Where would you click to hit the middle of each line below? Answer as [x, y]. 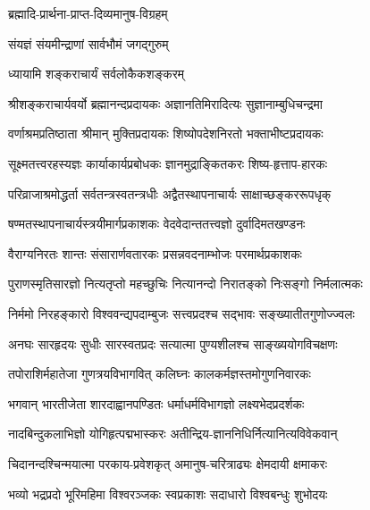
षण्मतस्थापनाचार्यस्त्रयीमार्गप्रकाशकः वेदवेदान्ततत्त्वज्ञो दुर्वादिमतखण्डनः [157, 224]
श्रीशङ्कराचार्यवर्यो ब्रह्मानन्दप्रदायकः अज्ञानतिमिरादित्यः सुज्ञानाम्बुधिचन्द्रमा [165, 103]
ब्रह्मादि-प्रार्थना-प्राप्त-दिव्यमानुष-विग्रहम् [88, 13]
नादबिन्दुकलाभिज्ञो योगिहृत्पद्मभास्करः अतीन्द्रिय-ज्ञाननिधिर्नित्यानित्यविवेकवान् [173, 434]
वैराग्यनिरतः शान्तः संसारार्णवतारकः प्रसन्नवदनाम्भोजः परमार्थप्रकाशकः [155, 253]
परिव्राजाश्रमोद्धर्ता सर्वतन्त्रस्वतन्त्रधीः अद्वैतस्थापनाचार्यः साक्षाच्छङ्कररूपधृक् [170, 193]
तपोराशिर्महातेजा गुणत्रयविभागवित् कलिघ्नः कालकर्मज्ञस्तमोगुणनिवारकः [160, 374]
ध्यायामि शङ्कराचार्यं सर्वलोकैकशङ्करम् [97, 74]
